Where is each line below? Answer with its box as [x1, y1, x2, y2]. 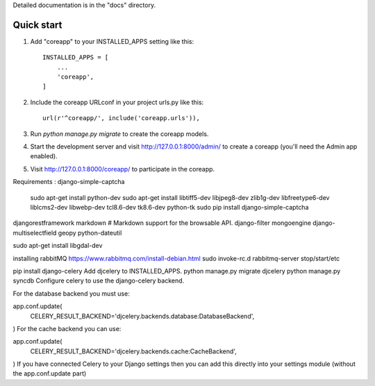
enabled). [30, 152, 58, 160]
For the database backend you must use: [12, 289, 130, 298]
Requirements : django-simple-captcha [12, 178, 125, 186]
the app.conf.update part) [12, 369, 87, 378]
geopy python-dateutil [58, 228, 122, 237]
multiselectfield [12, 228, 57, 237]
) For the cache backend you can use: [12, 324, 122, 333]
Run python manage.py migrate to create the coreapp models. [30, 129, 209, 138]
